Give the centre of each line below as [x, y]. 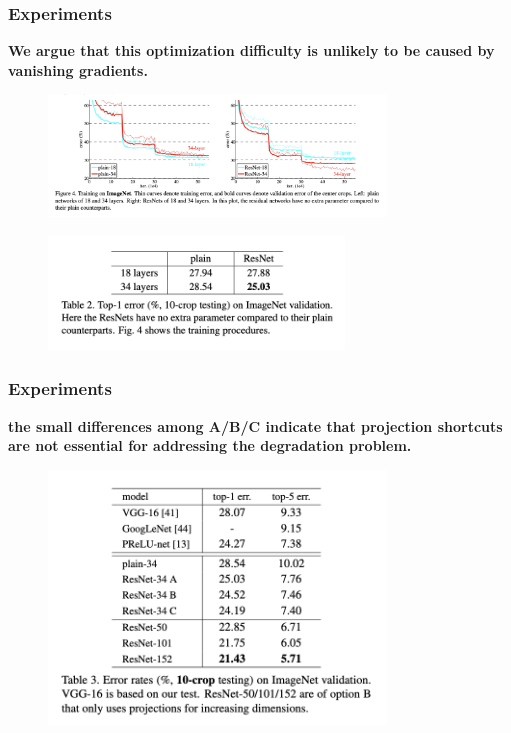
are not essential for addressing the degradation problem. [210, 445]
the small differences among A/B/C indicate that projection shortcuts [255, 425]
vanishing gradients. [78, 69]
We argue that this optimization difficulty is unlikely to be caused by [251, 50]
